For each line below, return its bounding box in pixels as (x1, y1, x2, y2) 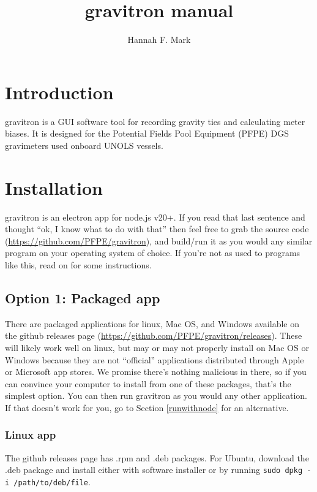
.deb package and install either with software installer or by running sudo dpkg (5, 463, 303, 476)
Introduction (5, 79, 114, 104)
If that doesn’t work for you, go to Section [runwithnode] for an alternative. (5, 401, 289, 414)
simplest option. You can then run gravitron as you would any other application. (5, 389, 307, 402)
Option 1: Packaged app (5, 288, 160, 307)
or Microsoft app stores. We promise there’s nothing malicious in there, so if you (5, 365, 307, 378)
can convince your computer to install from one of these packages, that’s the (5, 377, 291, 390)
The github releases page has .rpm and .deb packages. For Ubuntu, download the (5, 451, 309, 464)
